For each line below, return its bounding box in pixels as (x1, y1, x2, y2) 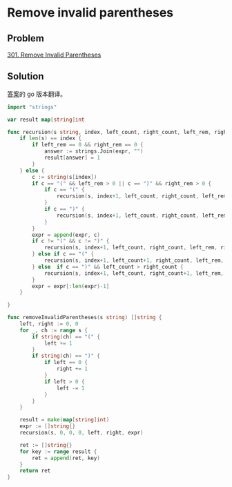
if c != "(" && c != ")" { (32, 238, 110, 245)
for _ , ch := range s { (19, 327, 88, 334)
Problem (7, 32, 45, 44)
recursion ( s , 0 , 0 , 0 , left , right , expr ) (19, 430, 144, 437)
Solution (7, 70, 44, 82)
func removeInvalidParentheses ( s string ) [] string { (7, 314, 162, 321)
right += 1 (56, 365, 88, 372)
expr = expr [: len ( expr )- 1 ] (32, 283, 110, 289)
